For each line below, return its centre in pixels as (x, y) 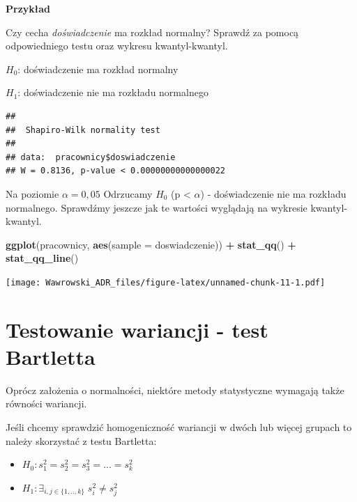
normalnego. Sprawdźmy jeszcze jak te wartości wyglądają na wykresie (157, 207)
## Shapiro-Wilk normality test (83, 130)
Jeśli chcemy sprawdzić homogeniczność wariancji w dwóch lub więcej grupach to (179, 427)
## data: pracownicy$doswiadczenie (91, 157)
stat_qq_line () (42, 258)
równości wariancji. (46, 403)
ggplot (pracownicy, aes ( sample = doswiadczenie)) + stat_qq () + (151, 244)
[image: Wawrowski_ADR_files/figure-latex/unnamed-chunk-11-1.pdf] (166, 282)
